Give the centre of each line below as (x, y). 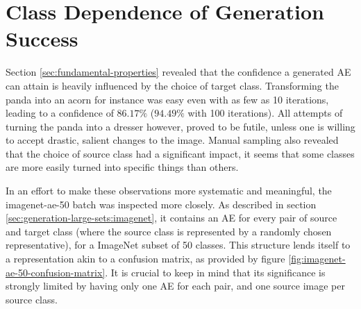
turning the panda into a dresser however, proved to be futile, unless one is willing (180, 126)
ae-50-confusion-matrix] (56, 272)
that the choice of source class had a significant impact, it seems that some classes (180, 153)
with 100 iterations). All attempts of (265, 113)
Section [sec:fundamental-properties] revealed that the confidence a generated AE (178, 72)
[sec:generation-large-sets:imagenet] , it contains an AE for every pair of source (171, 218)
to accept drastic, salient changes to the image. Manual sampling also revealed (172, 140)
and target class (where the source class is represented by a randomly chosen (169, 231)
